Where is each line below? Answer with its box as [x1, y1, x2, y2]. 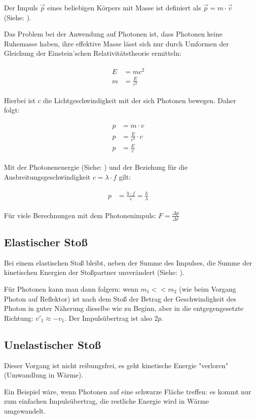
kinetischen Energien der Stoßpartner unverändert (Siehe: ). [4, 267, 184, 277]
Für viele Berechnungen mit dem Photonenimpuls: [4, 210, 156, 220]
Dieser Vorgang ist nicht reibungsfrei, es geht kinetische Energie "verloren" [4, 360, 228, 370]
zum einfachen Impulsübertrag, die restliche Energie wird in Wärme [4, 396, 209, 406]
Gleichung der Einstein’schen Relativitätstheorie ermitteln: [4, 48, 182, 58]
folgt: [4, 105, 20, 115]
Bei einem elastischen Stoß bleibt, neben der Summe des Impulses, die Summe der [4, 257, 253, 267]
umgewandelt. [4, 405, 46, 416]
